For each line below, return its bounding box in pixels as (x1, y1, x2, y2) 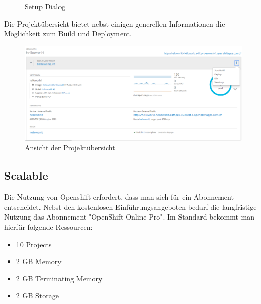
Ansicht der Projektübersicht (25, 142, 115, 153)
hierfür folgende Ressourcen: (4, 222, 93, 232)
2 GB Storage (16, 290, 59, 301)
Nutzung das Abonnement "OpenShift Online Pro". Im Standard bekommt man (4, 211, 255, 222)
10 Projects (16, 238, 52, 249)
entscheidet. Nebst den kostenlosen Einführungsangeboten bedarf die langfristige (4, 201, 257, 212)
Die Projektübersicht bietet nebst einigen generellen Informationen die (4, 18, 225, 29)
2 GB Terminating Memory (16, 273, 103, 284)
